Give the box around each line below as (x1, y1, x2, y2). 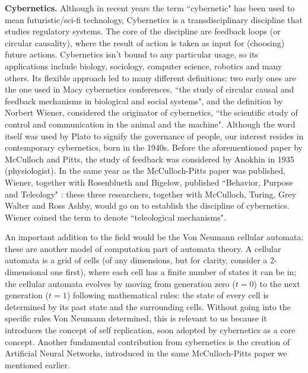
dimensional (5, 266, 48, 278)
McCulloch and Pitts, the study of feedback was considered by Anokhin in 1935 (5, 152, 294, 165)
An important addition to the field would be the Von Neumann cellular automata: (5, 231, 304, 243)
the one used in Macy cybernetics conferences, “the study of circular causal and (5, 83, 294, 95)
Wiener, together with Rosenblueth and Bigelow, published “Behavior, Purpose (5, 176, 293, 188)
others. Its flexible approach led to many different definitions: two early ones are (5, 71, 296, 84)
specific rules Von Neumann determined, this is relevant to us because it (5, 312, 267, 324)
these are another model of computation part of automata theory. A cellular (5, 242, 281, 254)
